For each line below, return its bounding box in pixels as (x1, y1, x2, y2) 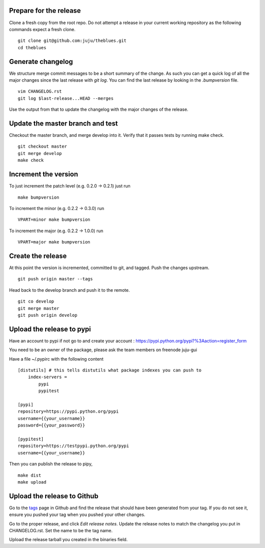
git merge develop (18, 151, 62, 156)
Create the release (9, 251, 67, 260)
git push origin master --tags (18, 276, 93, 282)
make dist (18, 472, 41, 478)
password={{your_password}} (18, 423, 85, 428)
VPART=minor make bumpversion (18, 217, 91, 222)
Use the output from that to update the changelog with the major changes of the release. (9, 106, 188, 113)
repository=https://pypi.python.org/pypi (18, 409, 119, 414)
